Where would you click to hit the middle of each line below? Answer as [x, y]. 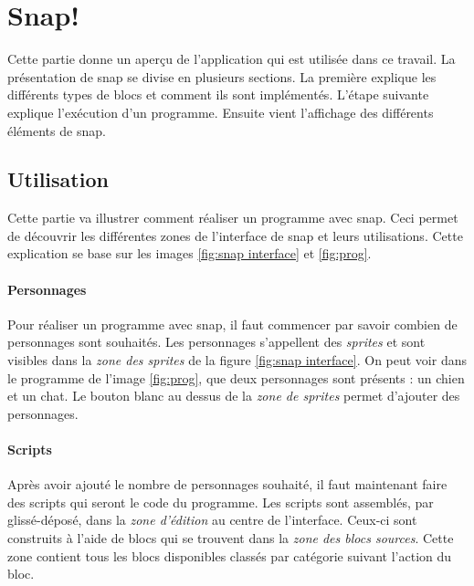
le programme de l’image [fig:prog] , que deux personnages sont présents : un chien [236, 377]
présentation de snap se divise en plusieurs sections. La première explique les [222, 76]
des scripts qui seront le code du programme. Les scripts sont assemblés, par [221, 502]
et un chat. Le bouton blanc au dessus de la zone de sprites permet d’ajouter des [234, 396]
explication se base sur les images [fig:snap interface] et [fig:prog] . [190, 253]
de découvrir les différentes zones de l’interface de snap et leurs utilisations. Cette [235, 235]
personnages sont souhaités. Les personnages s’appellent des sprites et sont [216, 342]
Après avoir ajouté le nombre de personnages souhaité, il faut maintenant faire [227, 484]
